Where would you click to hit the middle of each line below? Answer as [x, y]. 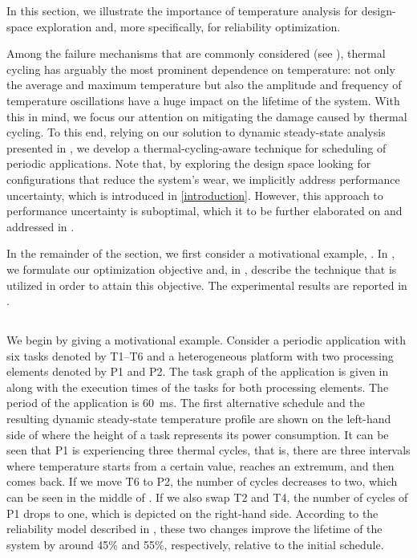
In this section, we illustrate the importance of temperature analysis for [182, 10]
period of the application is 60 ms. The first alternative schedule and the [186, 403]
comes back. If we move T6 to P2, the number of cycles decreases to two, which [202, 481]
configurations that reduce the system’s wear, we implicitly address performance [203, 179]
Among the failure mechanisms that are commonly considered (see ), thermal [196, 53]
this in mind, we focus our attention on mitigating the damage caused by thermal [207, 116]
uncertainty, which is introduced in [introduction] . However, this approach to [195, 195]
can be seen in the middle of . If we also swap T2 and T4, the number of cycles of [207, 497]
